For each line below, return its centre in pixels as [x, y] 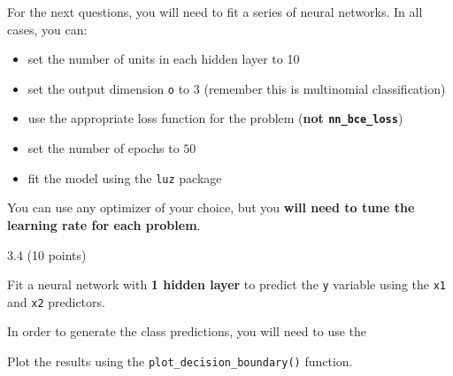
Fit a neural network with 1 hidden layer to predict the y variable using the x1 [226, 284]
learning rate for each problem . [104, 224]
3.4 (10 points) [47, 254]
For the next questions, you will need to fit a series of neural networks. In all [215, 12]
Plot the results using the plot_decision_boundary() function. [180, 361]
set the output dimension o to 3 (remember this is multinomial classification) [237, 88]
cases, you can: [47, 29]
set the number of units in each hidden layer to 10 [164, 59]
